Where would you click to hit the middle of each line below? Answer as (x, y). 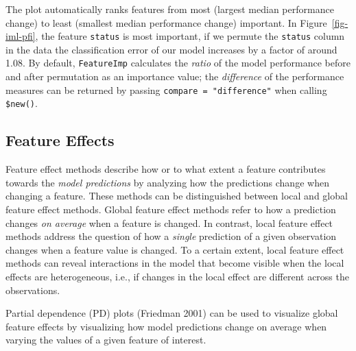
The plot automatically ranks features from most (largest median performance (170, 9)
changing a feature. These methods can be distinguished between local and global (177, 196)
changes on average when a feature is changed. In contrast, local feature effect (169, 222)
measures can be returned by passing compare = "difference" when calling (166, 89)
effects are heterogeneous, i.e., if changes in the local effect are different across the (177, 276)
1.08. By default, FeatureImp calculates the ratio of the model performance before (178, 63)
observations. (33, 290)
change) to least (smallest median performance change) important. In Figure (166, 22)
